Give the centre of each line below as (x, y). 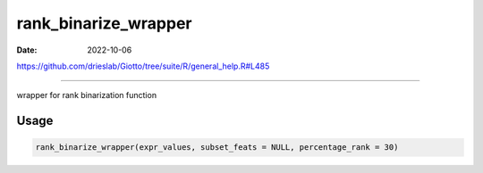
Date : (27, 50)
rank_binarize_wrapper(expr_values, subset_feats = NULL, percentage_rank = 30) (217, 148)
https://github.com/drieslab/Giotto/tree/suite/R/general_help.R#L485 (143, 66)
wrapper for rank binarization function (86, 95)
